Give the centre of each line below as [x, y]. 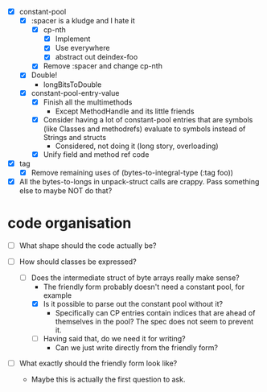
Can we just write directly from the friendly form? [137, 348]
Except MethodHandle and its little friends [125, 111]
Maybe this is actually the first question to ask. [108, 380]
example [58, 295]
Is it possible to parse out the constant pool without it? [133, 304]
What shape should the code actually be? [88, 246]
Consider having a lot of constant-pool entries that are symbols [148, 119]
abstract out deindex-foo [97, 57]
